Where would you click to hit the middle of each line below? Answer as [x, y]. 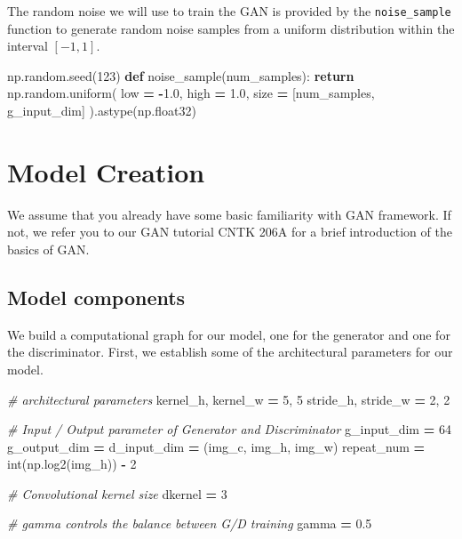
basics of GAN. [48, 249]
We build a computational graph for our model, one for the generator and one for [229, 334]
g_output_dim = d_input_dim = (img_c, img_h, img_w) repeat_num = [216, 446]
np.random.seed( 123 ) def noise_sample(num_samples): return [181, 75]
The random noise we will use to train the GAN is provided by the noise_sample [229, 11]
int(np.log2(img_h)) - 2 [72, 464]
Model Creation [106, 171]
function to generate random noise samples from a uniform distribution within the [231, 28]
